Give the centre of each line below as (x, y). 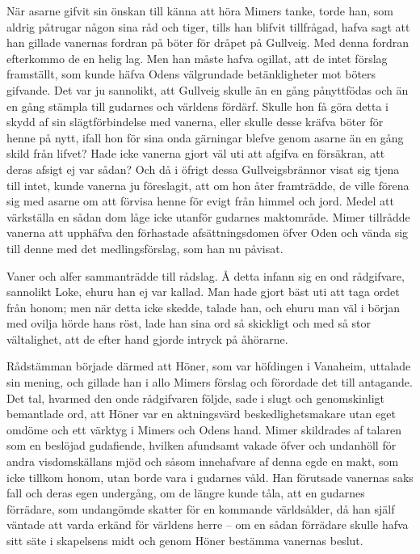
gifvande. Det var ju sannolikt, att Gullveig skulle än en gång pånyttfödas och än (208, 89)
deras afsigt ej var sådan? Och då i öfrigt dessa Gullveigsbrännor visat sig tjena (203, 169)
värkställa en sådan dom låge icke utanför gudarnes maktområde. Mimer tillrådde (208, 216)
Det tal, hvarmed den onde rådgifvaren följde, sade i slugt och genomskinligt (196, 398)
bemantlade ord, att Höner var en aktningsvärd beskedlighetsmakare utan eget (201, 414)
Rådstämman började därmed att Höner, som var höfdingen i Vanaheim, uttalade (209, 366)
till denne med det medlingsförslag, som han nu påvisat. (145, 248)
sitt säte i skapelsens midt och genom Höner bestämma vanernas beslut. (185, 540)
